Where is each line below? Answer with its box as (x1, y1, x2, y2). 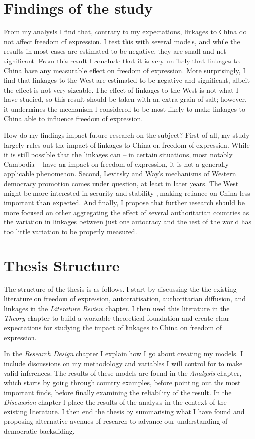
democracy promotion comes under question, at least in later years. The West (4, 178, 239, 188)
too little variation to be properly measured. (4, 226, 137, 236)
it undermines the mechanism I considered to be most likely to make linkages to (4, 103, 246, 114)
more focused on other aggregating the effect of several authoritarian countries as (4, 207, 249, 217)
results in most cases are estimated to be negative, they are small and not (4, 46, 226, 56)
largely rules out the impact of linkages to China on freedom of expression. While (4, 139, 250, 150)
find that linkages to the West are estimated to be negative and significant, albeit (4, 75, 250, 85)
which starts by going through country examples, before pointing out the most (4, 377, 241, 388)
